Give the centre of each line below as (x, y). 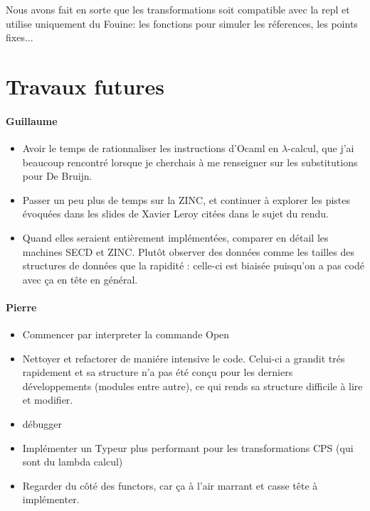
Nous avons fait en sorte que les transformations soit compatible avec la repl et (178, 9)
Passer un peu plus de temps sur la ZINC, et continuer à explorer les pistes (186, 199)
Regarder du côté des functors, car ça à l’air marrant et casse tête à (170, 485)
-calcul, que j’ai (321, 147)
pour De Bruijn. (57, 176)
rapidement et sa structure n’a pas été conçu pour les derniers (158, 372)
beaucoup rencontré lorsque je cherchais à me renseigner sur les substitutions (190, 162)
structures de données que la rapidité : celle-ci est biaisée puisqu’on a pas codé (193, 265)
